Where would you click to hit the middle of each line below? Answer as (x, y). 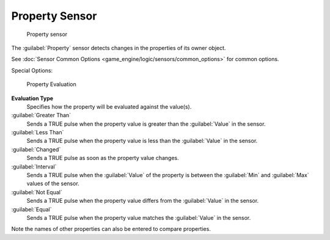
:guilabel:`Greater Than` (41, 115)
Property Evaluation (51, 84)
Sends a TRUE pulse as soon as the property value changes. (103, 158)
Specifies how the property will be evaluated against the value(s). (109, 106)
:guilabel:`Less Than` (38, 133)
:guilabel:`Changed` (36, 149)
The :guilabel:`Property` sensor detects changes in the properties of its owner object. (119, 48)
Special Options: (32, 70)
